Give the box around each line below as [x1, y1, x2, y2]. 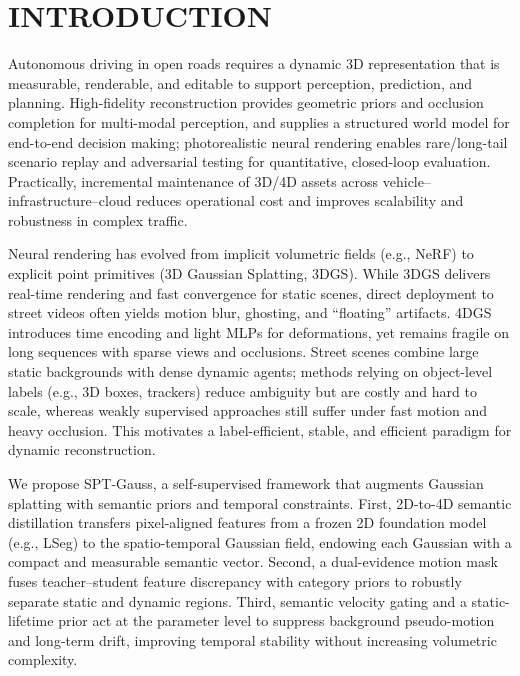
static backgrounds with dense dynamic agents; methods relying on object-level [8, 361, 493, 382]
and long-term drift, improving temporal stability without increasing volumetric [8, 629, 497, 650]
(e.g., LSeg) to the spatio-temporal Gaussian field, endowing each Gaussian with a [8, 531, 512, 552]
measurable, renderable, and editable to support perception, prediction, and [8, 72, 473, 93]
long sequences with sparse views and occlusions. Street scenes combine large [8, 341, 479, 362]
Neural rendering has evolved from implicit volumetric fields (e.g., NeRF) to [8, 243, 474, 264]
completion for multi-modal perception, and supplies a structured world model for [8, 111, 510, 132]
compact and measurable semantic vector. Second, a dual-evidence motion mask [8, 551, 498, 572]
